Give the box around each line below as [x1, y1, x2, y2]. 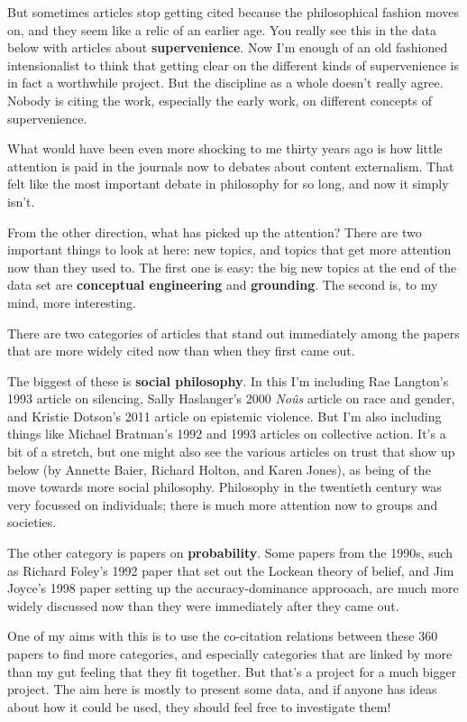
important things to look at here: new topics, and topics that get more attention [7, 240, 452, 259]
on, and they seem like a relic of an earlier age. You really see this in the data [7, 20, 436, 39]
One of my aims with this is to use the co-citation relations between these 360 [7, 626, 438, 645]
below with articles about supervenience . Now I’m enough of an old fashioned [7, 38, 448, 57]
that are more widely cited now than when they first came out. [7, 341, 355, 360]
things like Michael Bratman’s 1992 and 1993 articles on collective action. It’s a [7, 424, 446, 443]
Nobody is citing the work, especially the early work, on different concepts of [7, 90, 432, 109]
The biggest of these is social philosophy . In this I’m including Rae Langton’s [7, 371, 449, 390]
